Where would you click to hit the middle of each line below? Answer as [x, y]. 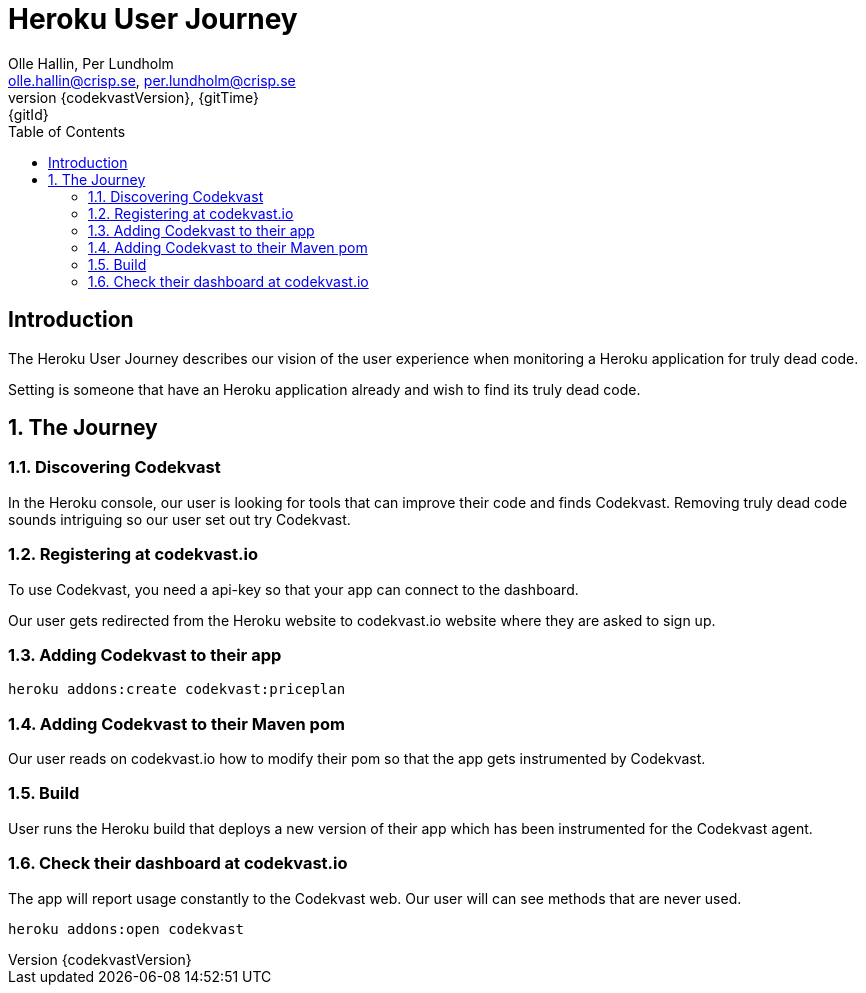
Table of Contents [67, 131]
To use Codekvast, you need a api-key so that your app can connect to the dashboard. [293, 589]
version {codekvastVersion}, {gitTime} [133, 97]
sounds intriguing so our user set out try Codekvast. [179, 519]
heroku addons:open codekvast [126, 928]
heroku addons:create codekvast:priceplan [177, 689]
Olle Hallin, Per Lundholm [91, 63]
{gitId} [28, 114]
